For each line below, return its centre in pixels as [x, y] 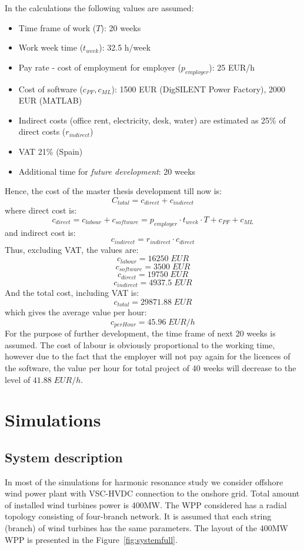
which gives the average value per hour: [76, 312]
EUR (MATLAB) [50, 100]
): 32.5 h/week [125, 47]
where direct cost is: [41, 210]
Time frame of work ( [57, 27]
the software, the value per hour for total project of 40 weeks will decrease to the [151, 367]
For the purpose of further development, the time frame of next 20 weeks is [140, 333]
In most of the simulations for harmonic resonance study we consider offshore [144, 481]
